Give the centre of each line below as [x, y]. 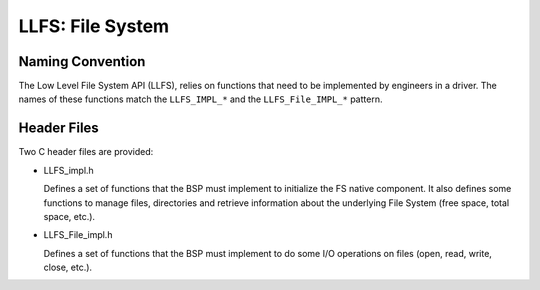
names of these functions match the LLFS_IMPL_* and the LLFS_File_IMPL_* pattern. [200, 99]
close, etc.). [68, 267]
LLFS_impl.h [68, 170]
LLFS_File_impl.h [78, 235]
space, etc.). [69, 216]
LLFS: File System [94, 26]
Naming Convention [82, 61]
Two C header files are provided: [86, 152]
